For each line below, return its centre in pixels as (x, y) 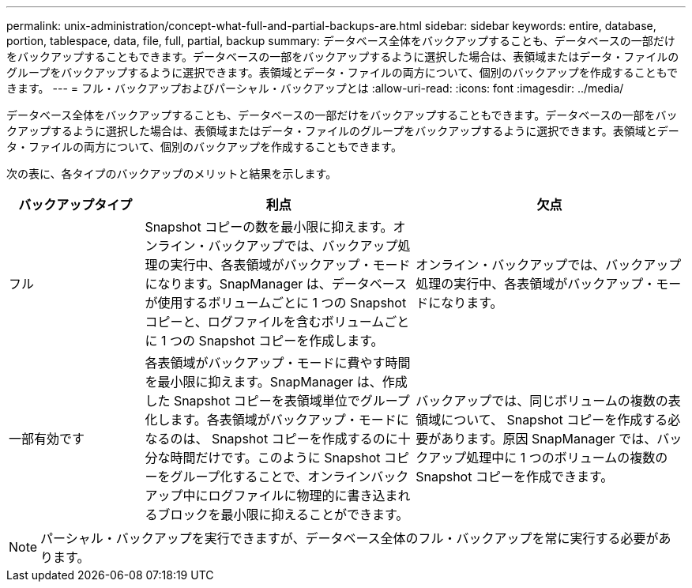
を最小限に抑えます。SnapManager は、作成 (276, 382)
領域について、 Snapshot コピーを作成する (542, 420)
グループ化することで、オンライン (271, 477)
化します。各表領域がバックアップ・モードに (277, 420)
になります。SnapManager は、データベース (276, 284)
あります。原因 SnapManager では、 (549, 439)
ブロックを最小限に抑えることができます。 (283, 514)
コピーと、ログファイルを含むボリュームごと (277, 322)
